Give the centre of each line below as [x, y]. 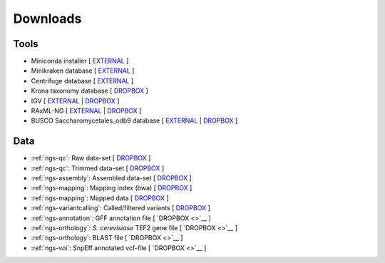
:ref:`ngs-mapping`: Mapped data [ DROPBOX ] [100, 198]
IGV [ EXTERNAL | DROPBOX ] [75, 100]
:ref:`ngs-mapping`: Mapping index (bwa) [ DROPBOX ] [112, 188]
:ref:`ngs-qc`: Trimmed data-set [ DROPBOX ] [98, 168]
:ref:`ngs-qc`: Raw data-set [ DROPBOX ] [91, 158]
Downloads [47, 19]
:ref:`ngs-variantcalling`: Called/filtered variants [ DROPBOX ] [120, 208]
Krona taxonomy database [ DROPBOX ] [90, 91]
